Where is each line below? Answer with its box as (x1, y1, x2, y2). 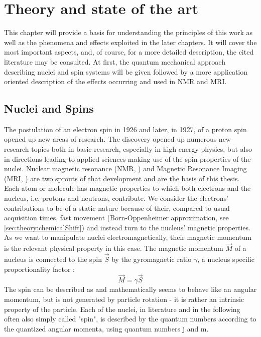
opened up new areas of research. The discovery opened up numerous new (4, 134, 231, 144)
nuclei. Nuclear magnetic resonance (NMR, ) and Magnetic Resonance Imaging (4, 163, 247, 174)
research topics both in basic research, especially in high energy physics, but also (4, 144, 252, 154)
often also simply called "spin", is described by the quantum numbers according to (4, 313, 256, 324)
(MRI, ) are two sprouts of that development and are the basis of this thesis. (4, 173, 240, 183)
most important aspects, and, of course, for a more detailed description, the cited (4, 47, 254, 57)
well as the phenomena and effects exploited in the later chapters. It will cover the (4, 37, 257, 47)
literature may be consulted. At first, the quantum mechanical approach (4, 56, 225, 67)
